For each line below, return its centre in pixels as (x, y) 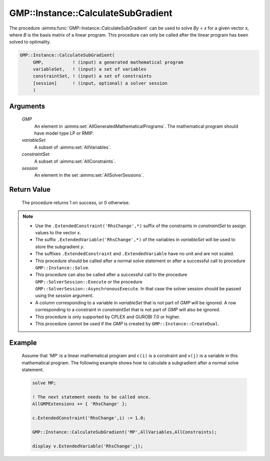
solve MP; (44, 383)
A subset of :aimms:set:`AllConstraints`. (75, 161)
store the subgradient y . (60, 247)
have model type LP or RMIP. (64, 133)
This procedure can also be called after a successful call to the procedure (111, 275)
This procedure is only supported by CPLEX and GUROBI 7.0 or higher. (108, 317)
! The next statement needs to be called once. (91, 397)
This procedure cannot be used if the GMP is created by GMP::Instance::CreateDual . (127, 324)
